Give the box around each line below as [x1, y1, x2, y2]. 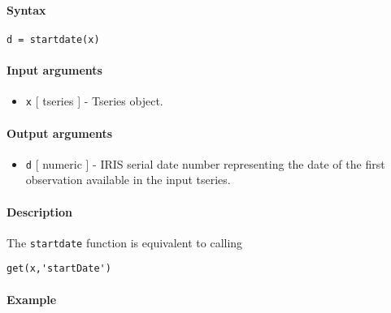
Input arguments [7, 62, 102, 79]
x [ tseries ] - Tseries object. [25, 92, 163, 109]
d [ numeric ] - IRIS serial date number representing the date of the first [25, 155, 385, 172]
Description [7, 203, 73, 220]
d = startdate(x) [7, 33, 100, 45]
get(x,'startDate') [7, 263, 111, 275]
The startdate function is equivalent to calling [7, 234, 243, 251]
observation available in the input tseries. [25, 171, 231, 188]
